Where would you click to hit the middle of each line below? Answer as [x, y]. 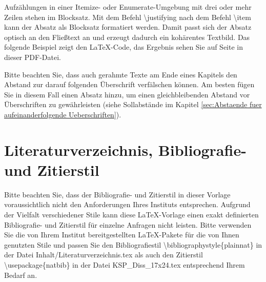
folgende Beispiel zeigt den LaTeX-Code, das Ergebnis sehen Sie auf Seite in [124, 47]
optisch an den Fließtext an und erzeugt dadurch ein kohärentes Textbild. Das [127, 37]
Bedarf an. [21, 275]
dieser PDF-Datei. [33, 57]
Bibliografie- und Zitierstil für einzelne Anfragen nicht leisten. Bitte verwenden [128, 224]
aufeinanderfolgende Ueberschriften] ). [63, 114]
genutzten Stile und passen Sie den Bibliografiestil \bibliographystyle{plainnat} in [133, 244]
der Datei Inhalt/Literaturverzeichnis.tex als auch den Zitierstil [104, 255]
